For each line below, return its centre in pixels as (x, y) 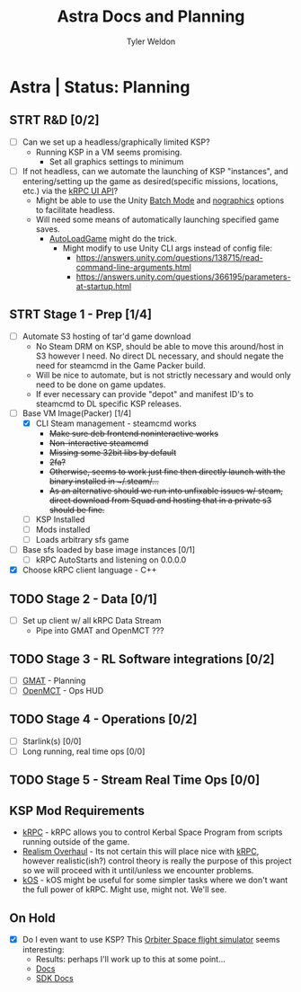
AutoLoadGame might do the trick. (113, 238)
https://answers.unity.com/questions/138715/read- (169, 257)
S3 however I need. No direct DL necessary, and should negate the (160, 356)
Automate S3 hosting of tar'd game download (106, 336)
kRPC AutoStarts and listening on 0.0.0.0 (111, 560)
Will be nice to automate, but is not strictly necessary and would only (164, 375)
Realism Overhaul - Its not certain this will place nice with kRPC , (141, 852)
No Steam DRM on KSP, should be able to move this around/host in (160, 346)
